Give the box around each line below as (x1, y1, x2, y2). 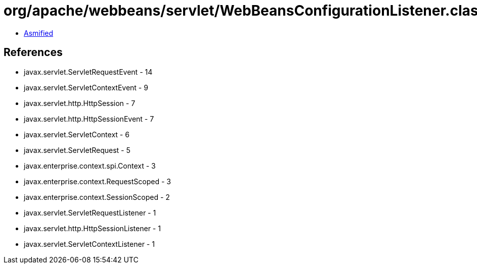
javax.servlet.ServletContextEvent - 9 (24, 83, 148, 92)
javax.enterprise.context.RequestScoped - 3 (24, 177, 171, 186)
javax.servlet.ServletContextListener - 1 (24, 239, 155, 248)
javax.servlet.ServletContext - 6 (24, 130, 129, 139)
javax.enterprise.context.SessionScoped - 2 (24, 192, 170, 201)
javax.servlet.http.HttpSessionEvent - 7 (24, 114, 154, 123)
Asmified (24, 28, 54, 37)
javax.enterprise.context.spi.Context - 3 (24, 161, 156, 170)
